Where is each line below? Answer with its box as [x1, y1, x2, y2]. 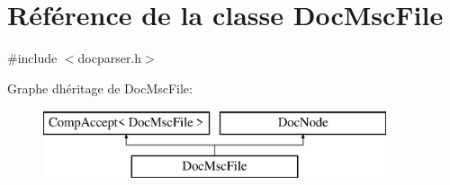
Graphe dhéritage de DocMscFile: [7, 78, 193, 97]
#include [7, 48, 58, 67]
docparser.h [77, 48, 142, 67]
